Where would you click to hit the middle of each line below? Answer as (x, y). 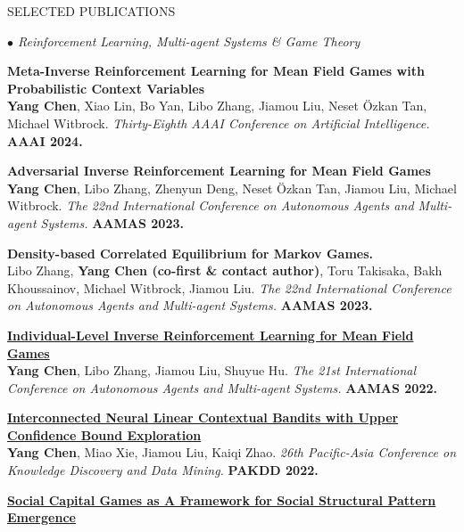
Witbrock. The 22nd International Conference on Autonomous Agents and (211, 205)
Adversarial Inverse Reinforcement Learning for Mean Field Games (219, 171)
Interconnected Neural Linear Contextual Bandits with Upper (203, 417)
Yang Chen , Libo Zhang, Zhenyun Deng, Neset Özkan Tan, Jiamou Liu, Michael (232, 188)
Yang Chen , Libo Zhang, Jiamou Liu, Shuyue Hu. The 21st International (211, 370)
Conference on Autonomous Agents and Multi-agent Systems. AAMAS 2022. (222, 387)
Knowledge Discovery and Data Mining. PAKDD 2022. (163, 470)
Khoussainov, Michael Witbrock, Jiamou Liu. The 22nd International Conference (229, 287)
